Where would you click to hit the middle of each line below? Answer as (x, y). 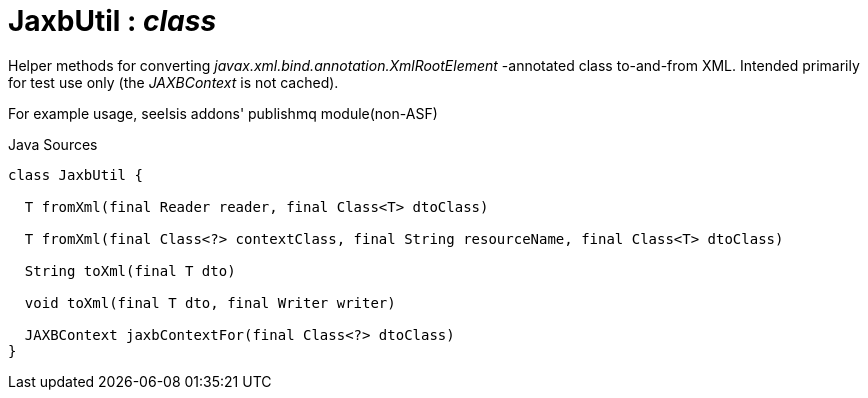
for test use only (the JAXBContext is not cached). (173, 82)
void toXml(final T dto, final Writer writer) (210, 302)
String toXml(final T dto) (130, 270)
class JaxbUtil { (75, 174)
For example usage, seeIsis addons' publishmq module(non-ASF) (223, 113)
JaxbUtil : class (112, 21)
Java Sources (53, 144)
